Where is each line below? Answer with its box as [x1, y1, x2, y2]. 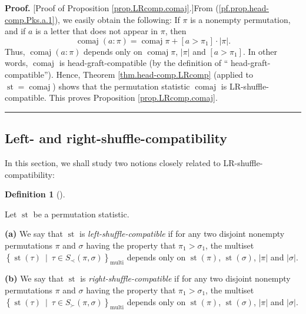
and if [5, 25, 26, 37]
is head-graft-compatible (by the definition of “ [59, 57, 228, 69]
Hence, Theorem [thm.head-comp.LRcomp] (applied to [56, 68, 253, 80]
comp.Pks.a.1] [5, 13, 55, 25]
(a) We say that [5, 227, 63, 240]
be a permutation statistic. [33, 207, 129, 220]
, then [165, 25, 187, 37]
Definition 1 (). [5, 188, 65, 200]
